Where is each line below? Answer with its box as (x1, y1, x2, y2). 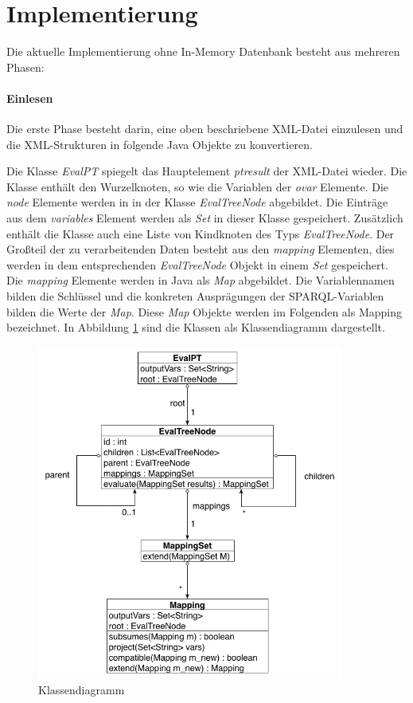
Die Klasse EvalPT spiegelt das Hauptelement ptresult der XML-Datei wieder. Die (6, 163, 407, 179)
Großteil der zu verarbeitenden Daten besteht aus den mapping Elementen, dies (6, 241, 395, 257)
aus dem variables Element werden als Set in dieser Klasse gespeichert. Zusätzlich (6, 210, 403, 226)
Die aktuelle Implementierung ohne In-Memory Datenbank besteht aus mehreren (6, 43, 400, 60)
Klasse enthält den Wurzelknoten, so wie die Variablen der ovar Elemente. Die (6, 178, 389, 194)
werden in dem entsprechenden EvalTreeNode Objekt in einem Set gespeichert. (6, 256, 388, 273)
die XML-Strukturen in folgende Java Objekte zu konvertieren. (6, 135, 313, 152)
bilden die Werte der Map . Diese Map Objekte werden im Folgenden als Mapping (6, 303, 402, 320)
